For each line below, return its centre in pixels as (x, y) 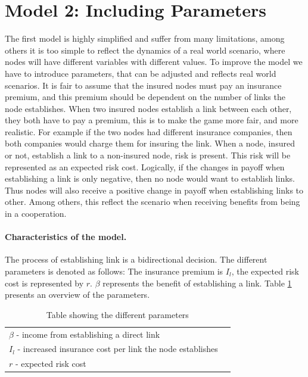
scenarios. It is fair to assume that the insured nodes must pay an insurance (143, 85)
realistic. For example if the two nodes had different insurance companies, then (149, 131)
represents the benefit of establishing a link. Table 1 (197, 283)
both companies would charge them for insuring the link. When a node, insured (150, 143)
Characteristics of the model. (66, 237)
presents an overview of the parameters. (77, 295)
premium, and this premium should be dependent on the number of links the (145, 97)
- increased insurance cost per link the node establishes (118, 349)
